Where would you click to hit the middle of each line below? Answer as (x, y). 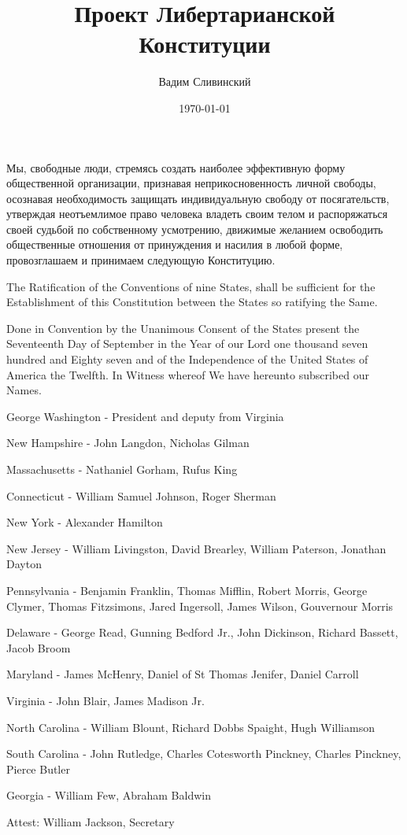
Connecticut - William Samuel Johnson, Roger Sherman (141, 495)
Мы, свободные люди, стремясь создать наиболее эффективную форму (176, 167)
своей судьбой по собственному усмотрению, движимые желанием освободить (195, 229)
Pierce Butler (38, 768)
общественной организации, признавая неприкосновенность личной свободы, (191, 183)
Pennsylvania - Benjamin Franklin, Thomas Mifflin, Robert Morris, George (187, 590)
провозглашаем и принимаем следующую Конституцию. (141, 260)
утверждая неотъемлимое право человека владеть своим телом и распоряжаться (197, 214)
